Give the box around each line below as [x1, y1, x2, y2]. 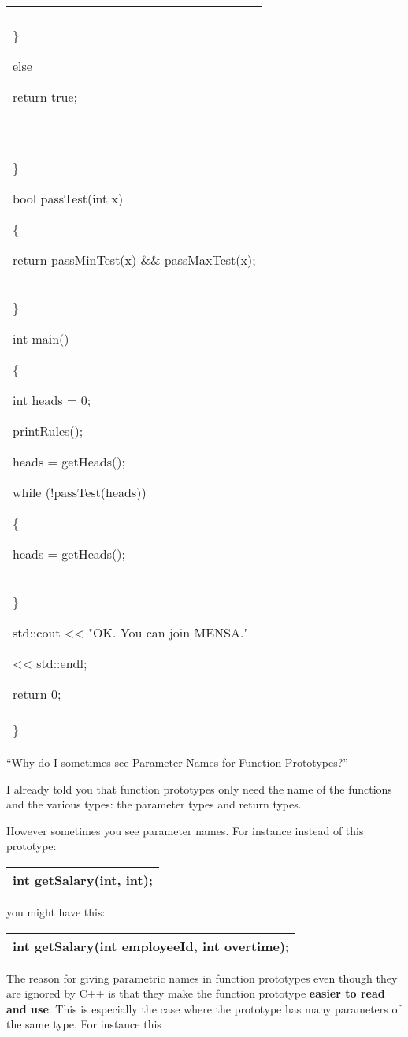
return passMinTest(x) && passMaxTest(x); [13, 251, 256, 269]
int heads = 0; [13, 391, 91, 409]
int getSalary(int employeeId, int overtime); [13, 936, 290, 955]
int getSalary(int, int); [13, 870, 153, 889]
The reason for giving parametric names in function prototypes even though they [6, 969, 398, 986]
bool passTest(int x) [13, 189, 124, 207]
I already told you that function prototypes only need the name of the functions [6, 780, 392, 797]
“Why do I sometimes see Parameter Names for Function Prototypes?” [6, 754, 348, 770]
